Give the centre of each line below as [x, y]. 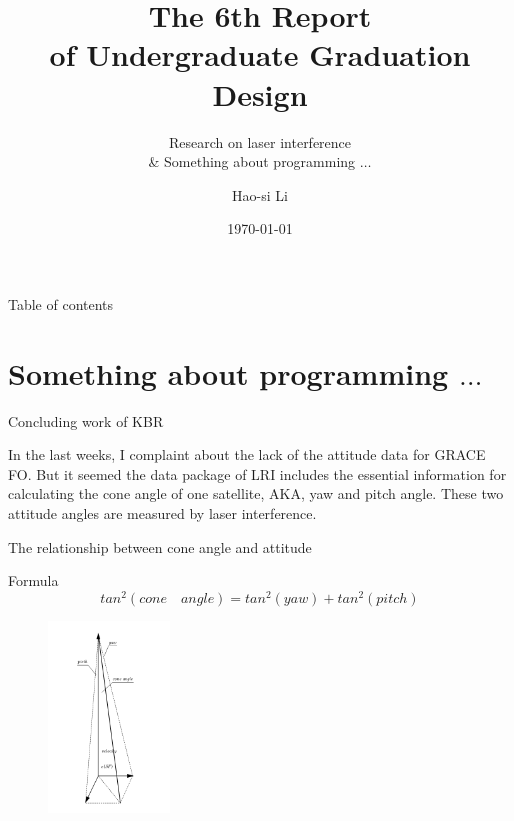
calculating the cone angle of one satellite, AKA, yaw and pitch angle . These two [256, 493]
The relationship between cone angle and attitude [160, 546]
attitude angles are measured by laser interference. [162, 512]
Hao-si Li [260, 194]
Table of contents [61, 303]
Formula [33, 580]
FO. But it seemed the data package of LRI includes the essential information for [257, 473]
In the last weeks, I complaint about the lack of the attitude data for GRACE [247, 454]
